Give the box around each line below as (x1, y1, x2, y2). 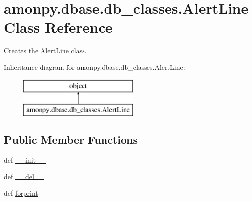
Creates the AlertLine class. (4, 45, 87, 56)
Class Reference (4, 17, 113, 37)
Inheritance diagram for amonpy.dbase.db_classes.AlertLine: (4, 62, 185, 72)
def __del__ (4, 171, 44, 181)
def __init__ (4, 155, 46, 165)
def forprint (4, 188, 38, 198)
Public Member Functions (4, 132, 138, 147)
